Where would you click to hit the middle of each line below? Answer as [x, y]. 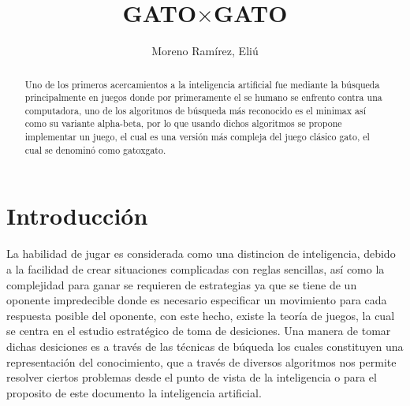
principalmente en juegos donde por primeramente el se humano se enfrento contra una [203, 97]
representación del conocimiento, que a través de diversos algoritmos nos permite [201, 361]
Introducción [77, 216]
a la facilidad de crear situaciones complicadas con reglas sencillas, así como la [196, 268]
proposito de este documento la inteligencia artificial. [134, 392]
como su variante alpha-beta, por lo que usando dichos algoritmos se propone [183, 123]
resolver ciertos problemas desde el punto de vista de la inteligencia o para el [192, 377]
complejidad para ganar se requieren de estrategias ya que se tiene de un [182, 284]
